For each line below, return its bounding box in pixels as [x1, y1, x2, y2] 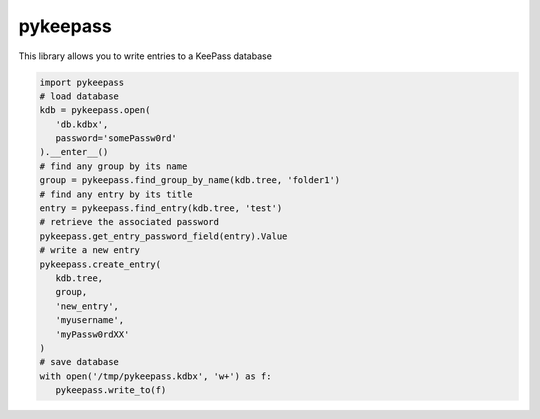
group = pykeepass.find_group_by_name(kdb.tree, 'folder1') [39, 175, 341, 186]
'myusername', [55, 315, 125, 326]
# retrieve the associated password [39, 216, 220, 228]
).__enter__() [39, 146, 109, 158]
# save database [39, 356, 120, 368]
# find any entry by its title [39, 188, 194, 200]
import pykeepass [39, 76, 125, 88]
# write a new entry [39, 245, 140, 256]
